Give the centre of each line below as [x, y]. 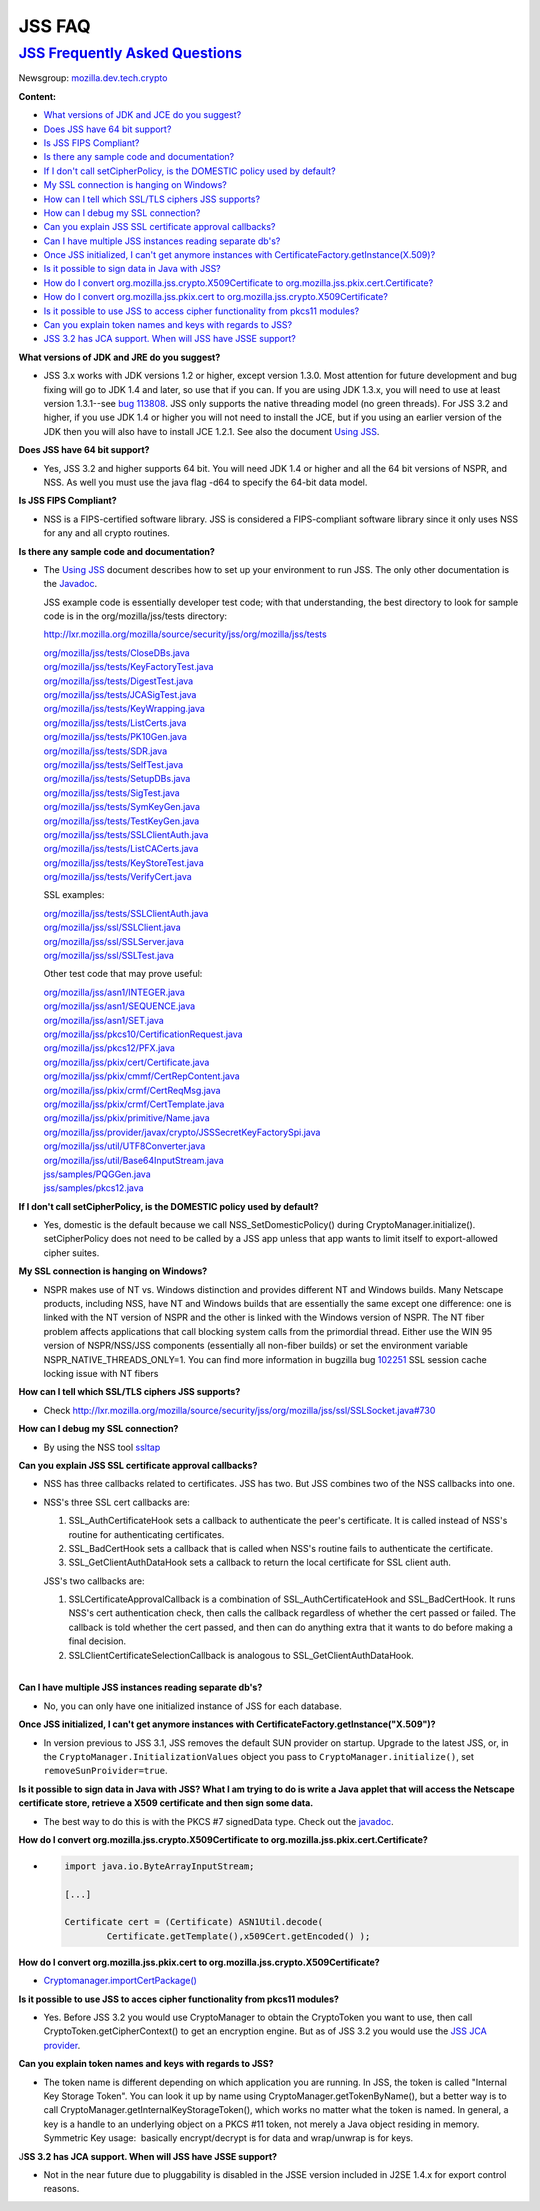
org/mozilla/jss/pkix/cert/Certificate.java [126, 1062]
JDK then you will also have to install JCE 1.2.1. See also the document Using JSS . [211, 431]
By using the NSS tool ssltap [102, 1447]
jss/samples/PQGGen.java [97, 1174]
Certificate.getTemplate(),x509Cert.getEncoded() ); [238, 1936]
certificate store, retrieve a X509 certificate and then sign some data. [166, 1803]
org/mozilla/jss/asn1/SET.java [103, 1020]
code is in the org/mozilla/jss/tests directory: [135, 616]
